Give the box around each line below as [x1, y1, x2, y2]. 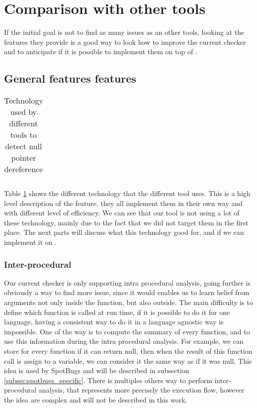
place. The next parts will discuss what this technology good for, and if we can [4, 227, 244, 237]
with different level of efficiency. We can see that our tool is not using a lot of [4, 207, 240, 218]
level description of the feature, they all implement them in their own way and [4, 198, 243, 208]
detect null [5, 140, 42, 152]
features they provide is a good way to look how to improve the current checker [4, 36, 246, 47]
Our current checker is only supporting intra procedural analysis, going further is [4, 277, 251, 288]
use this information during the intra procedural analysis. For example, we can [4, 336, 244, 346]
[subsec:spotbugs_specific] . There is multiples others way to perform [4, 375, 212, 385]
